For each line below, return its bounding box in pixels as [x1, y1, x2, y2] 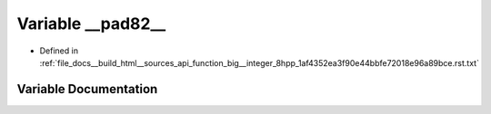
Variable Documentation [16, 81, 158, 97]
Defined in [39, 45, 79, 56]
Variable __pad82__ [16, 14, 166, 33]
